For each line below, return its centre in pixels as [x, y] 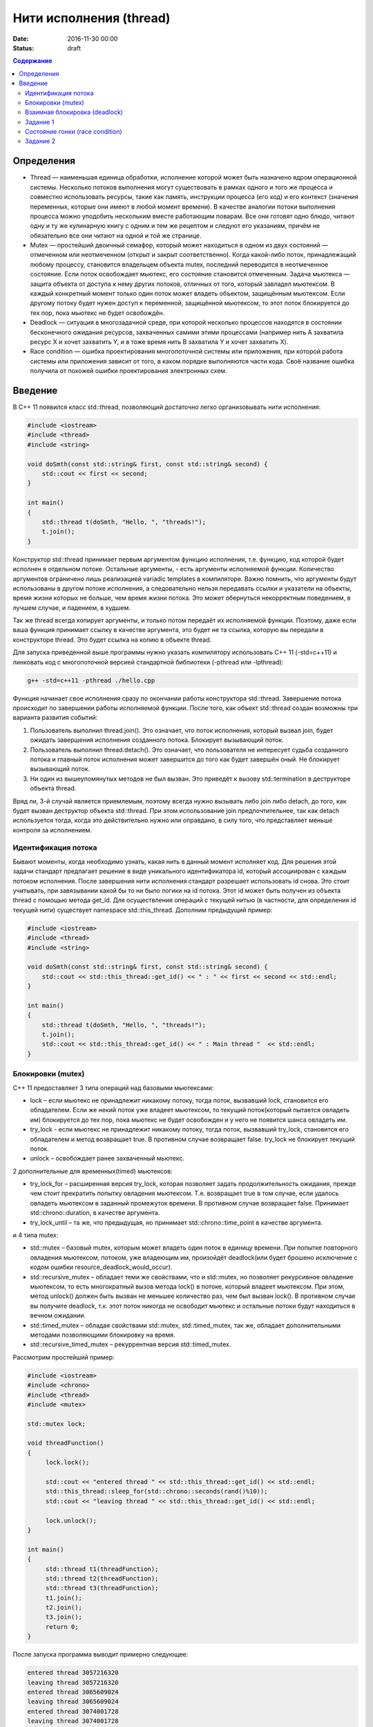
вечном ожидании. [58, 1315]
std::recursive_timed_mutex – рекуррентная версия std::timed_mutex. [131, 1344]
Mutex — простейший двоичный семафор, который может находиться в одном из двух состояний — [179, 245]
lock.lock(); [67, 1462]
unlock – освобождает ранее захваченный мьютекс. [107, 1158]
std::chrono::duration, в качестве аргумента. [95, 1213]
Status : [23, 48]
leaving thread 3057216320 [73, 1682]
